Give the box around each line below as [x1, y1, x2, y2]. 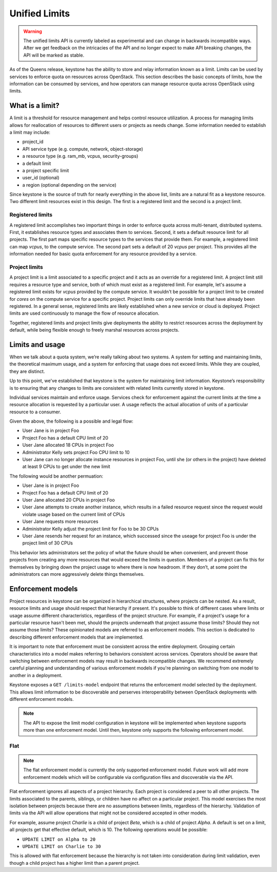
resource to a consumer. [9, 409, 62, 415]
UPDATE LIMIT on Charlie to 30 [22, 843, 101, 849]
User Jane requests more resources [22, 518, 98, 524]
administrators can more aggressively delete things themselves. [9, 571, 145, 577]
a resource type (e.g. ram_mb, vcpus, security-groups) [22, 153, 138, 159]
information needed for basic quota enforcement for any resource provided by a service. [9, 251, 197, 257]
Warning [23, 28, 42, 34]
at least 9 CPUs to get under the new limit [22, 463, 110, 470]
